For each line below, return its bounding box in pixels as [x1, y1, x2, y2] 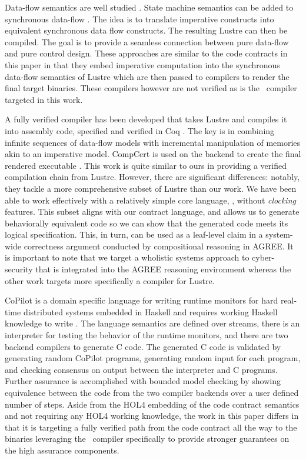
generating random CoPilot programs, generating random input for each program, [5, 352, 301, 364]
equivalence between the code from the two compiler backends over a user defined [5, 386, 299, 398]
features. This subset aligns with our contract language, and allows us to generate [5, 205, 300, 218]
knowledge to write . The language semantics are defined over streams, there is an [5, 317, 300, 329]
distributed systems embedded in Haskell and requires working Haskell [23, 305, 278, 318]
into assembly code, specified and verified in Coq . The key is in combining [5, 124, 275, 136]
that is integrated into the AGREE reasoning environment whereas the [35, 263, 291, 275]
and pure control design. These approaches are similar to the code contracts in [5, 47, 288, 59]
